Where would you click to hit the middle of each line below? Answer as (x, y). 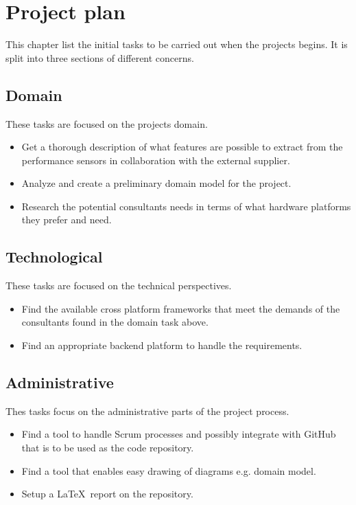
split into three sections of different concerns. (100, 57)
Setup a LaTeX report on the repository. (107, 494)
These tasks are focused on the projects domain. (107, 123)
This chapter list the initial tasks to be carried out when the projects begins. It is (177, 44)
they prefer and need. (67, 220)
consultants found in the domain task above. (115, 322)
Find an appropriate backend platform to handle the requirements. (162, 345)
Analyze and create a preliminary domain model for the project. (156, 183)
